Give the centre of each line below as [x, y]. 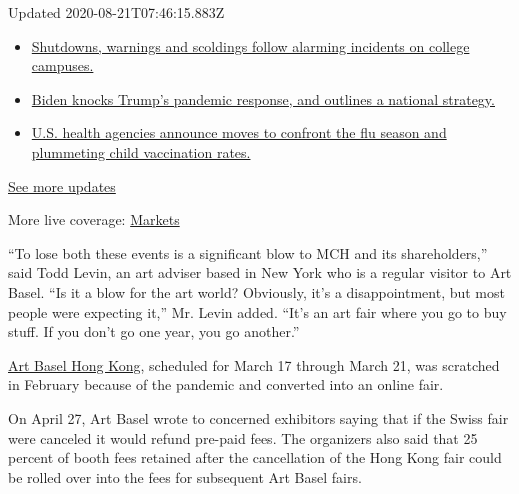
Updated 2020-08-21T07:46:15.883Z [116, 12]
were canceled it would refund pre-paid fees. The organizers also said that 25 [243, 437]
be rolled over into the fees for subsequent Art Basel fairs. [185, 476]
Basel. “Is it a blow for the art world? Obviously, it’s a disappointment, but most [256, 291]
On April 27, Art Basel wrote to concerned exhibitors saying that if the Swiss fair [258, 417]
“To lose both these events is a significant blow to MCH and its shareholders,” [248, 252]
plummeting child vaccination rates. [141, 151]
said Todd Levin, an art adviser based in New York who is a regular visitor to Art [260, 272]
